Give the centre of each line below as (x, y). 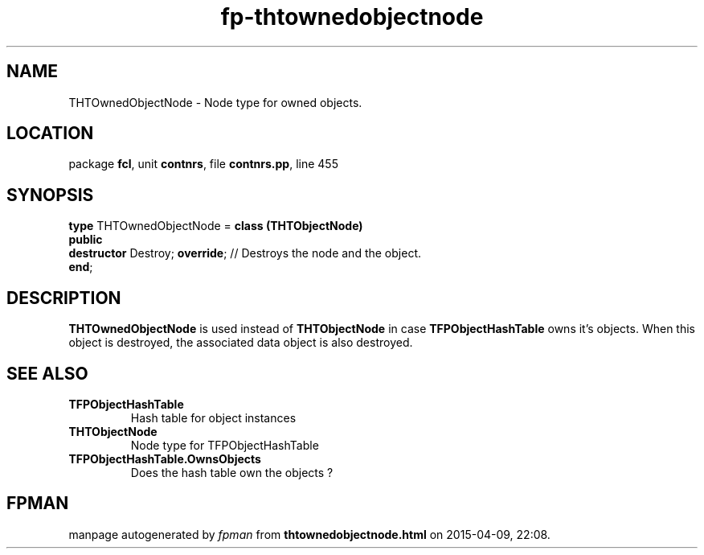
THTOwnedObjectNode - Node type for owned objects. (215, 102)
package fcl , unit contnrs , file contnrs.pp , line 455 (203, 164)
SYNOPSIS (50, 195)
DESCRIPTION (64, 298)
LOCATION (50, 134)
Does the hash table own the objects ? (232, 472)
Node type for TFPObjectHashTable (225, 445)
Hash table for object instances (213, 417)
